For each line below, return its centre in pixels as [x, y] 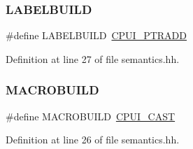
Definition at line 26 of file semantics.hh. [93, 140]
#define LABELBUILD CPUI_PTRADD [96, 35]
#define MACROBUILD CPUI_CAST [91, 116]
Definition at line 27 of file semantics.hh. [93, 58]
